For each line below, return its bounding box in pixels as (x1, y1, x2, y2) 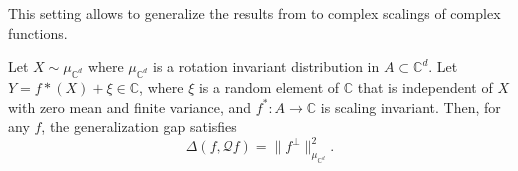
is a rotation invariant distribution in (152, 56, 380, 77)
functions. (8, 22, 68, 43)
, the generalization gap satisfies (41, 116, 237, 137)
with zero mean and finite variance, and (8, 96, 252, 117)
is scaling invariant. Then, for (320, 96, 501, 117)
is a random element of (198, 76, 340, 97)
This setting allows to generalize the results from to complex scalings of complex (8, 3, 501, 23)
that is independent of (357, 76, 493, 97)
